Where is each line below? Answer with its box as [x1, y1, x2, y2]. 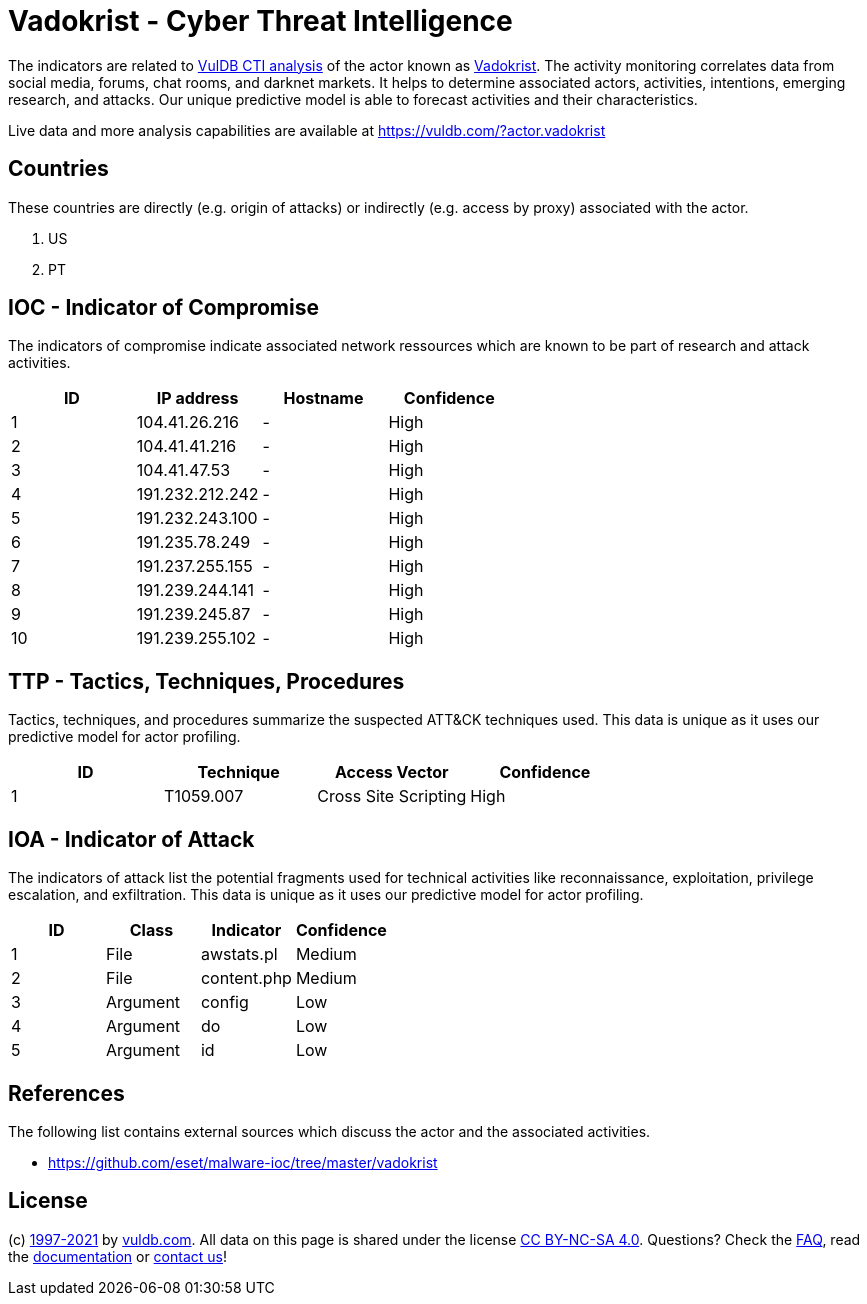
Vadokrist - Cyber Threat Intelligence [8, 4, 513, 38]
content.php [200, 968, 292, 989]
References [8, 1080, 125, 1106]
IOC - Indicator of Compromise [8, 295, 319, 321]
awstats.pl [200, 944, 278, 965]
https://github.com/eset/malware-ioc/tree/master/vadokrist [48, 1153, 438, 1171]
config [200, 992, 249, 1013]
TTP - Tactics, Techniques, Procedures [8, 668, 405, 694]
